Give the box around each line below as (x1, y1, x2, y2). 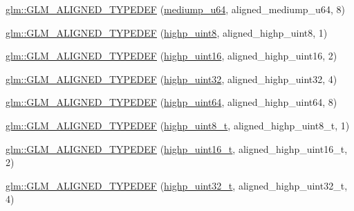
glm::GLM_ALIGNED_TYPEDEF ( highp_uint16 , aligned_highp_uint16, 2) (6, 48, 337, 63)
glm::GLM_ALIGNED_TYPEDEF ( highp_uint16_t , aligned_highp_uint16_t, (6, 141, 348, 156)
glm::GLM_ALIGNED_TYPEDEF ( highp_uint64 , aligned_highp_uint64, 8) (6, 95, 337, 109)
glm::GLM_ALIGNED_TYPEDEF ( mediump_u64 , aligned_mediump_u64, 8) (6, 2, 345, 16)
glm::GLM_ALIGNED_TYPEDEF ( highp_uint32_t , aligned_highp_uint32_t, (6, 178, 348, 192)
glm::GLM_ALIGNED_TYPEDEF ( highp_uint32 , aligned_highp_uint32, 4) (6, 71, 337, 86)
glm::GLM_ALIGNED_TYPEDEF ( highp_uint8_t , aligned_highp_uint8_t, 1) (6, 118, 350, 132)
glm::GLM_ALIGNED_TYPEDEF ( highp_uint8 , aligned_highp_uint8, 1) (6, 25, 328, 39)
